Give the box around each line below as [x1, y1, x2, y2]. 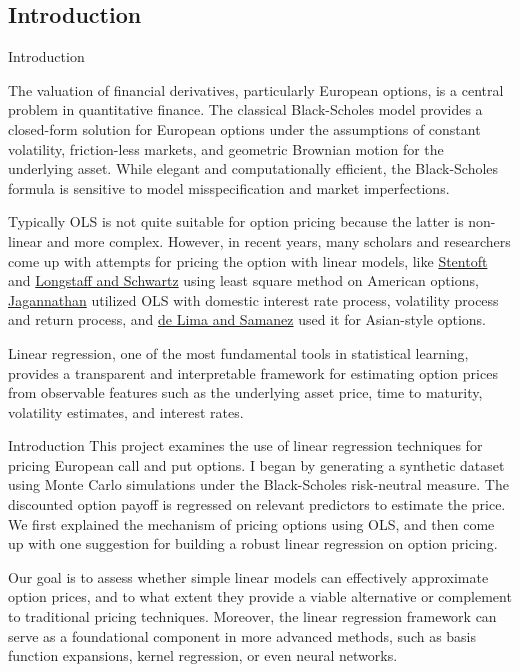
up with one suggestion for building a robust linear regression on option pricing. [8, 533, 498, 554]
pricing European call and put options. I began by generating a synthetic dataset [8, 454, 505, 475]
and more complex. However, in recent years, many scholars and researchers [46, 230, 511, 251]
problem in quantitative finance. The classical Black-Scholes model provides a [8, 99, 483, 120]
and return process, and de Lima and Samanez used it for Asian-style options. [8, 309, 487, 330]
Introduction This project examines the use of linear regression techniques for [8, 435, 483, 456]
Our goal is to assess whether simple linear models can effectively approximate [8, 566, 489, 587]
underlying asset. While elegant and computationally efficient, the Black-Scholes [8, 158, 499, 179]
